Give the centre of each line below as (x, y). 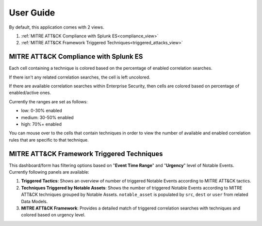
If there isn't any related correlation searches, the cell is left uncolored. (80, 77)
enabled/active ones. (30, 93)
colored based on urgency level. (53, 215)
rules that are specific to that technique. (49, 140)
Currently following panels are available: (49, 172)
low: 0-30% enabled (42, 111)
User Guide (32, 13)
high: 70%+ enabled (41, 124)
